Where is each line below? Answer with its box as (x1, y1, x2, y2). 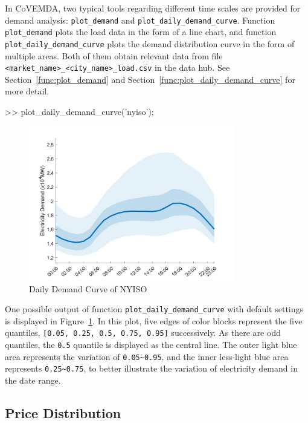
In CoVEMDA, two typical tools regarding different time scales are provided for (5, 2, 301, 14)
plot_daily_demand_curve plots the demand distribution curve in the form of (5, 37, 295, 50)
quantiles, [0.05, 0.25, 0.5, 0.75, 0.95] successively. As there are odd (5, 326, 281, 339)
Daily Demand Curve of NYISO (29, 282, 147, 295)
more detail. (5, 85, 50, 97)
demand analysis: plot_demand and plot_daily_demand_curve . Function (5, 13, 275, 26)
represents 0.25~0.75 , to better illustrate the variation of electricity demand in (5, 362, 298, 375)
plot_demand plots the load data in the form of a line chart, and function (5, 25, 277, 38)
